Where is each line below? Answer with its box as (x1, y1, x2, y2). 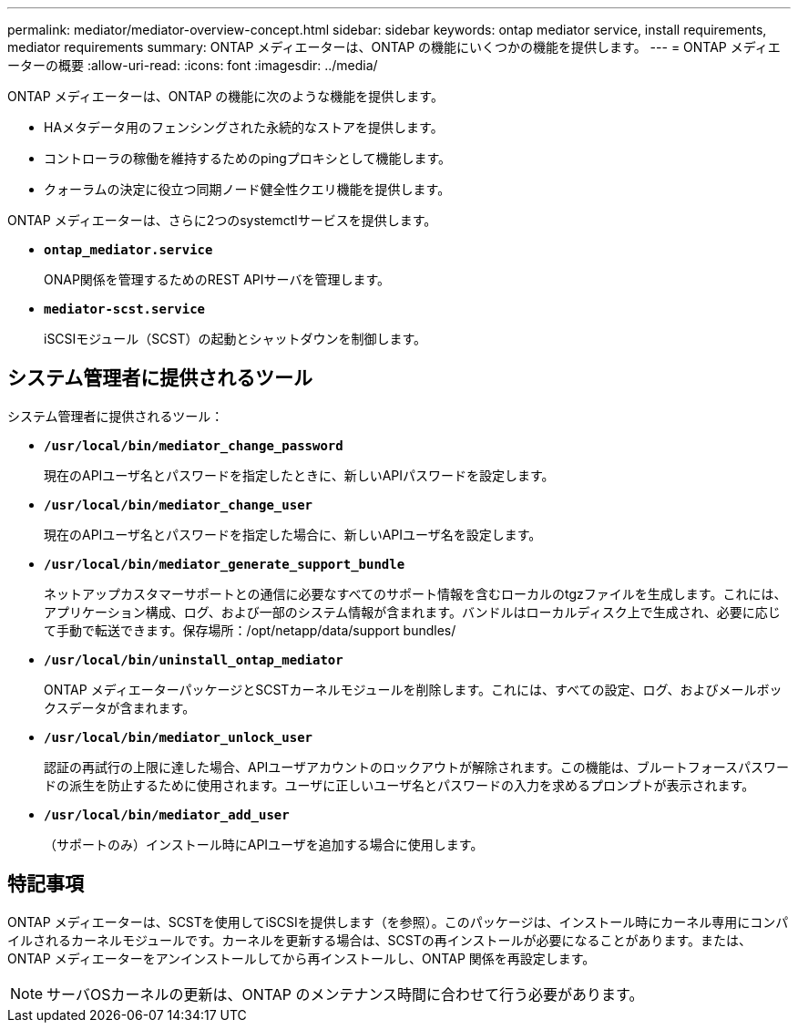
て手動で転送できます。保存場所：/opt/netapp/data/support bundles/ (44, 622, 456, 638)
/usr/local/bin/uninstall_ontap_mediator (44, 652, 343, 667)
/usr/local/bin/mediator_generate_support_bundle (44, 556, 405, 572)
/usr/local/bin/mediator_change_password (44, 438, 343, 453)
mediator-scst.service (44, 302, 206, 316)
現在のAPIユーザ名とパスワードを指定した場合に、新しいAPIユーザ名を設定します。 (44, 526, 542, 542)
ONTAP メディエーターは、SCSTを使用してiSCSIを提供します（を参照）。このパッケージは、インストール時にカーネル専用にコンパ (7, 913, 789, 930)
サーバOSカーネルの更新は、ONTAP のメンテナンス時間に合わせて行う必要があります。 (46, 984, 644, 1004)
